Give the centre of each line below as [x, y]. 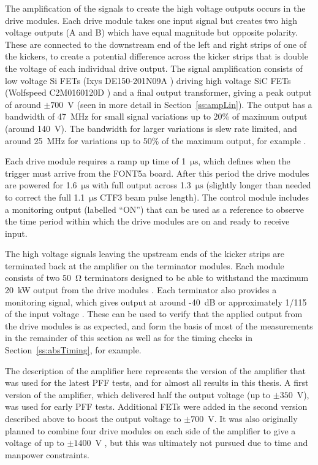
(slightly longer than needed [259, 185]
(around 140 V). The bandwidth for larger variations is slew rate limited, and [151, 128]
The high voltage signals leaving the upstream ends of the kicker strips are [145, 254]
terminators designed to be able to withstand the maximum [196, 278]
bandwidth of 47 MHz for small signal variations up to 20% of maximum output [156, 116]
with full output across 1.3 [142, 185]
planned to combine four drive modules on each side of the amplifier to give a [150, 430]
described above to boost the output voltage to [93, 418]
